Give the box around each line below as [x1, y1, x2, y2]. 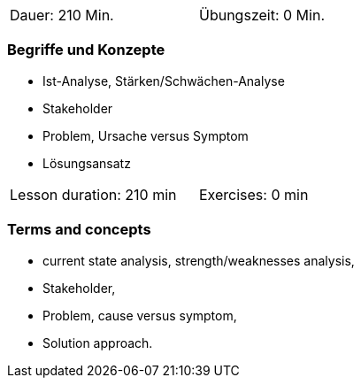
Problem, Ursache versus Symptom [42, 127, 249, 143]
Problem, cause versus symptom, [42, 307, 237, 323]
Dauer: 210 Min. [10, 6, 114, 24]
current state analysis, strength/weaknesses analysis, [42, 252, 355, 268]
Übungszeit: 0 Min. [199, 6, 326, 24]
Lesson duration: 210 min [10, 185, 177, 204]
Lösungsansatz [42, 155, 131, 171]
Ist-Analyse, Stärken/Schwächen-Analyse [42, 73, 285, 89]
